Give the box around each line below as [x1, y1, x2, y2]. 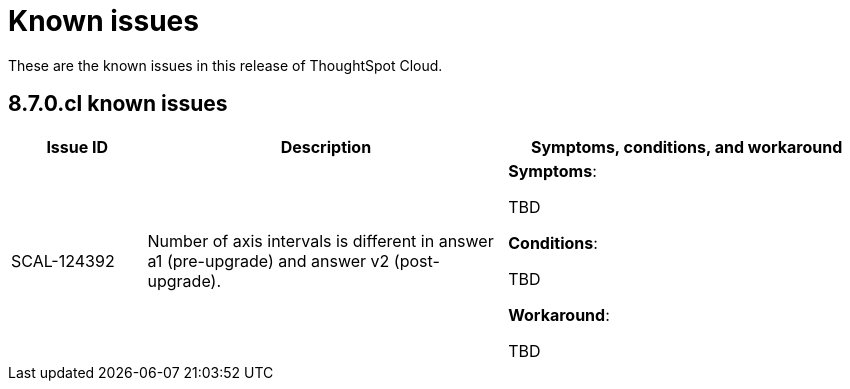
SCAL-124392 [11, 250, 115, 271]
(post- [393, 250, 440, 271]
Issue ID [46, 136, 109, 157]
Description [280, 136, 372, 157]
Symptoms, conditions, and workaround [530, 136, 843, 157]
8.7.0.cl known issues [8, 91, 228, 117]
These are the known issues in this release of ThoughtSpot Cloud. [8, 56, 443, 74]
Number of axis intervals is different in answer [147, 230, 494, 251]
